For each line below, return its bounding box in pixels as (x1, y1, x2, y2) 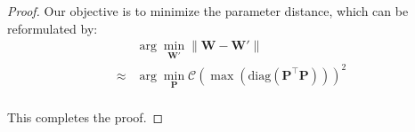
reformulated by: (7, 19, 98, 37)
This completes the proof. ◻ (7, 108, 164, 127)
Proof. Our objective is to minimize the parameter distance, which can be (7, 2, 409, 19)
